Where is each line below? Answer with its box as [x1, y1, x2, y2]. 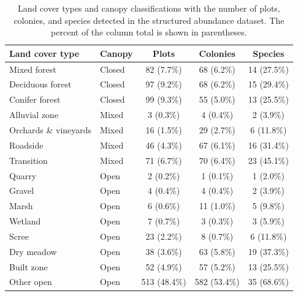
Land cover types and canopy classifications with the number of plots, [18, 2, 280, 14]
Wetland [9, 215, 41, 228]
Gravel [9, 184, 34, 197]
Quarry [9, 169, 37, 182]
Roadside [9, 138, 44, 151]
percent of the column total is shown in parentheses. [51, 26, 247, 39]
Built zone [9, 260, 48, 273]
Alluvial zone [9, 108, 59, 121]
